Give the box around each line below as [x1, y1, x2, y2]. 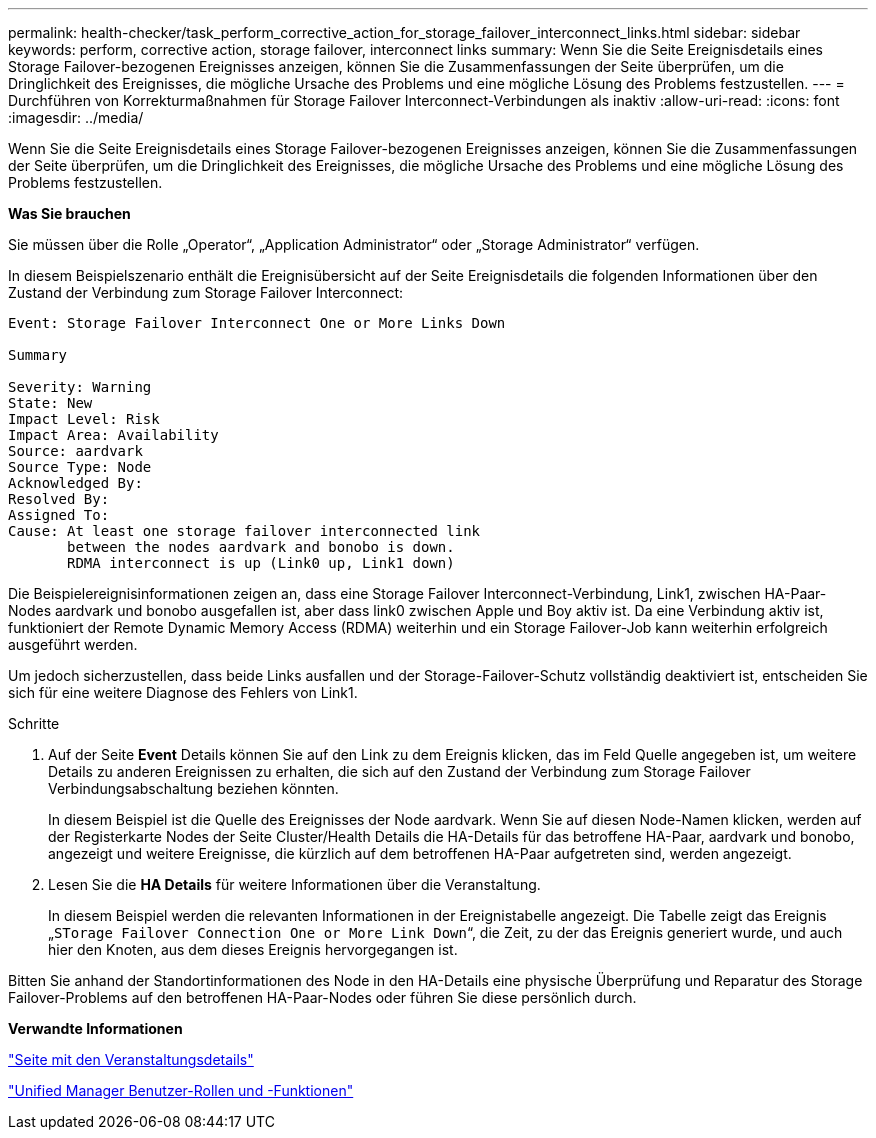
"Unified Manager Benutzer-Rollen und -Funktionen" [8, 1082, 354, 1099]
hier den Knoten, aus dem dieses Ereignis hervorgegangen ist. [48, 941, 458, 958]
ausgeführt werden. [8, 636, 138, 653]
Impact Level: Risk [8, 411, 160, 427]
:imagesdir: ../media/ [8, 109, 144, 126]
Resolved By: [8, 491, 110, 507]
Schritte [8, 715, 60, 732]
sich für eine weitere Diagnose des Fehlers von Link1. [8, 684, 358, 701]
